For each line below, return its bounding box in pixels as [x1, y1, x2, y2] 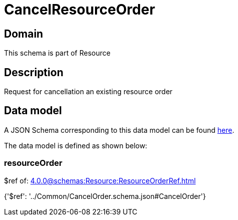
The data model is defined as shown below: [4, 141, 147, 150]
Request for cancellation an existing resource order [4, 87, 172, 96]
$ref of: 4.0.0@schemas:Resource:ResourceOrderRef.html [4, 176, 196, 185]
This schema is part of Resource [4, 49, 110, 58]
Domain [4, 27, 43, 40]
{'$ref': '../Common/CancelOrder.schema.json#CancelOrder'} [4, 191, 206, 200]
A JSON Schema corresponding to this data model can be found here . [4, 125, 234, 134]
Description [4, 66, 63, 79]
